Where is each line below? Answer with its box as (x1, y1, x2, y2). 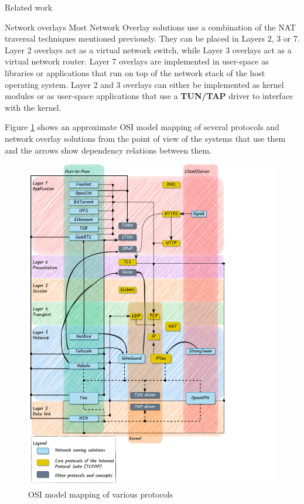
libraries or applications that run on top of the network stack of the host (5, 66, 265, 79)
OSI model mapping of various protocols (28, 488, 173, 500)
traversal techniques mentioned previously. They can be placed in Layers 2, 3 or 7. (5, 32, 300, 45)
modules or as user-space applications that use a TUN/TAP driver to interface (5, 90, 293, 102)
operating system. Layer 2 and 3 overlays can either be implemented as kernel (5, 78, 284, 90)
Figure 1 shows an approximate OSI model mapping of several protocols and (5, 121, 279, 133)
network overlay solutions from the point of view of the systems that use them (5, 132, 286, 144)
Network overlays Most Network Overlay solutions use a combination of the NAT (5, 21, 296, 33)
